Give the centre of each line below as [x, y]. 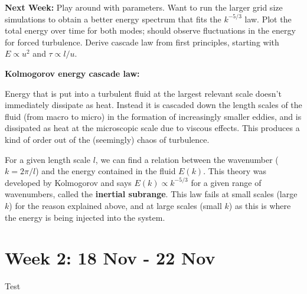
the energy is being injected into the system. [85, 217]
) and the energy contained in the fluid [106, 171]
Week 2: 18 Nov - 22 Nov [110, 258]
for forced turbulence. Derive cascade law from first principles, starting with [142, 42]
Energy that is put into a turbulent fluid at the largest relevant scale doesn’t [143, 93]
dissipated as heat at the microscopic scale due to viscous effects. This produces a [152, 128]
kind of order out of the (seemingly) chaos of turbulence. [107, 139]
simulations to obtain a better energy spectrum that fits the [113, 19]
